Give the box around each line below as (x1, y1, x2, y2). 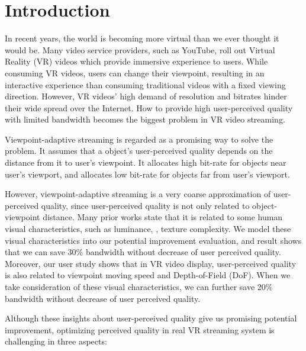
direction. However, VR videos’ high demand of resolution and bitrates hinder (5, 90, 287, 102)
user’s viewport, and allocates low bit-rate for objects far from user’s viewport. (5, 168, 290, 180)
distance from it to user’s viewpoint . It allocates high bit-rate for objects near (5, 156, 286, 169)
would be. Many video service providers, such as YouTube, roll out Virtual (5, 43, 275, 56)
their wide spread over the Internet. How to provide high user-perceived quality (5, 101, 293, 114)
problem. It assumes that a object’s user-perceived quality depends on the (5, 144, 273, 157)
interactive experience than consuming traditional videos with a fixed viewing (5, 78, 286, 91)
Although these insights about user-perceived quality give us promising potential (5, 312, 297, 324)
